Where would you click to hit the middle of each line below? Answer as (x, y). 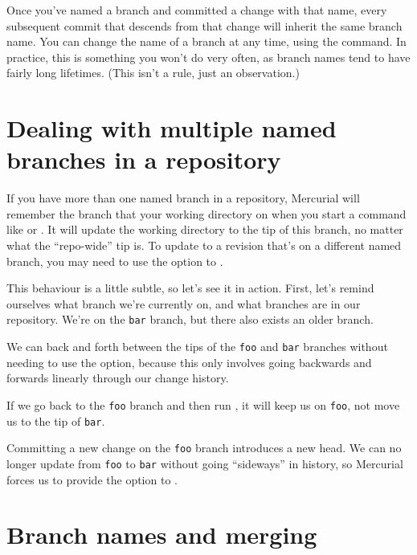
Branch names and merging (162, 535)
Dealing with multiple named (172, 128)
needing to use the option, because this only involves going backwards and (189, 362)
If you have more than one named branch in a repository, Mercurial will (183, 198)
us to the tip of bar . (56, 420)
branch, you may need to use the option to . (115, 261)
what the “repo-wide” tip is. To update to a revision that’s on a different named (204, 245)
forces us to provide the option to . (92, 479)
